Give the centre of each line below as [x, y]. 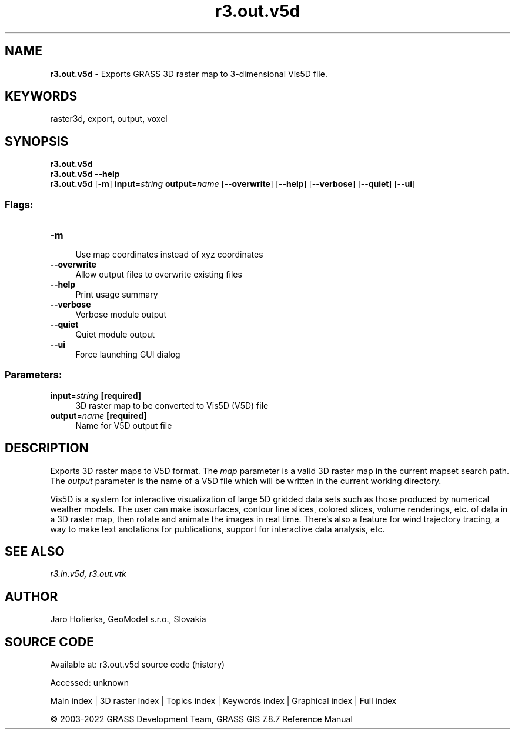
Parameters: [34, 375]
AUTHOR [31, 596]
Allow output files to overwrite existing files [159, 275]
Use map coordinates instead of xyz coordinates [169, 255]
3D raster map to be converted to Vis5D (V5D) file [172, 405]
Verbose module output [121, 315]
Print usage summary [117, 295]
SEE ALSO [35, 552]
